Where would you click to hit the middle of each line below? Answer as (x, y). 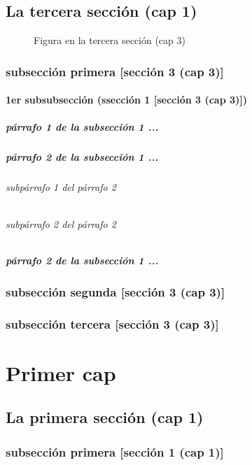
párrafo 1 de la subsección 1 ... (82, 127)
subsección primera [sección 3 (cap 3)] (115, 71)
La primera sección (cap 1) (105, 417)
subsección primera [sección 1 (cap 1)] (115, 451)
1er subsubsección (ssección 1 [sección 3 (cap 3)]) (127, 100)
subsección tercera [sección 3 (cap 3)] (112, 323)
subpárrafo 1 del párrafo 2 (61, 187)
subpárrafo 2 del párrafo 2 (61, 223)
